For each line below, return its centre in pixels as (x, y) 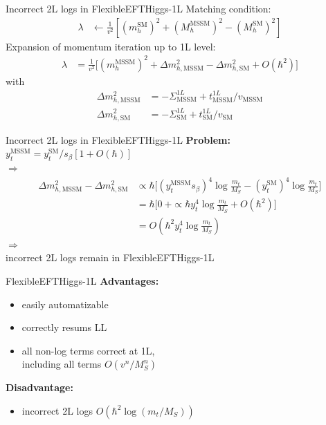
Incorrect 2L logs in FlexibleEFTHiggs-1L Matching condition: (138, 8)
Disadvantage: (39, 387)
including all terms (62, 364)
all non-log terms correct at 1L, (88, 350)
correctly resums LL (64, 327)
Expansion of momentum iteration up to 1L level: (111, 46)
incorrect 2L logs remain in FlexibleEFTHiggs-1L (110, 257)
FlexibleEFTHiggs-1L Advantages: (82, 280)
